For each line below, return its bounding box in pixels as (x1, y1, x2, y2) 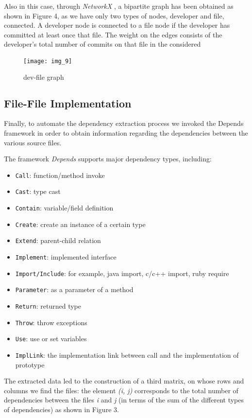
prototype (15, 359, 45, 369)
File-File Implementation (4, 95, 132, 110)
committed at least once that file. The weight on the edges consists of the (4, 29, 222, 39)
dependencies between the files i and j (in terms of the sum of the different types (4, 395, 244, 405)
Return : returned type (15, 301, 82, 311)
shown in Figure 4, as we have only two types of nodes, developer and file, (4, 10, 224, 20)
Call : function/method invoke (15, 170, 105, 180)
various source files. (4, 137, 62, 147)
